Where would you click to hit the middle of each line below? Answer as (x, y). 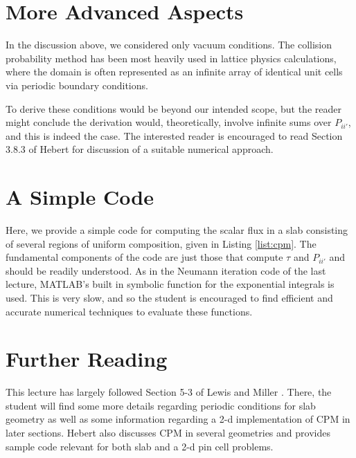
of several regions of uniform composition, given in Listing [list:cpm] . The (161, 243)
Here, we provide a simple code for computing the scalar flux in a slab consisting (177, 230)
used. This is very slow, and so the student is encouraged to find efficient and (169, 297)
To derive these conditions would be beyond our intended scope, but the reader (173, 108)
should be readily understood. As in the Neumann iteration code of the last (166, 270)
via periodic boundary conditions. (77, 85)
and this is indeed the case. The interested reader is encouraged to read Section (174, 135)
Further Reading (87, 359)
